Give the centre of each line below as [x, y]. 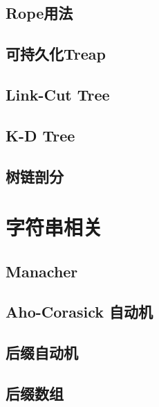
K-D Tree [40, 135]
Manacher [42, 271]
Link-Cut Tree [58, 94]
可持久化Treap [56, 54]
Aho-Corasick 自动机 [79, 312]
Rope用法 [39, 13]
